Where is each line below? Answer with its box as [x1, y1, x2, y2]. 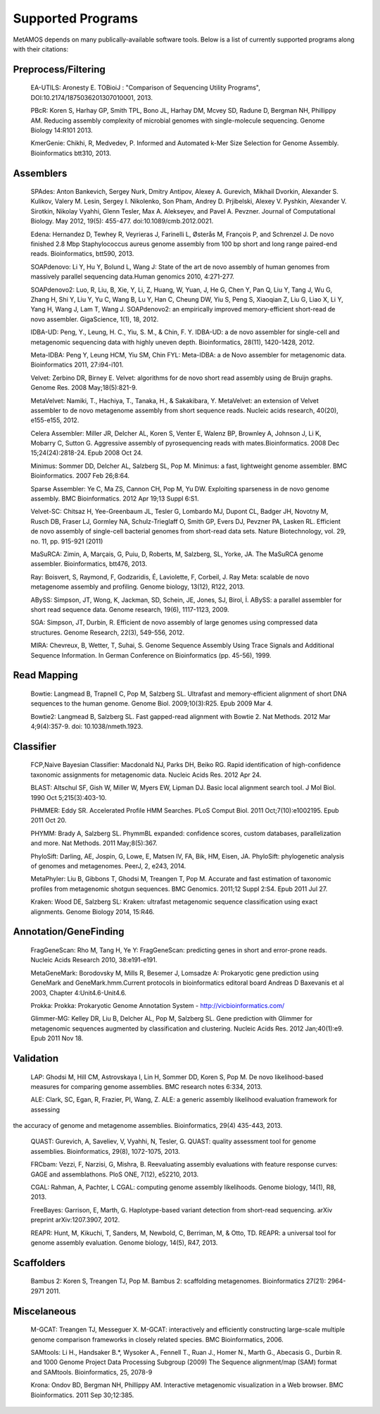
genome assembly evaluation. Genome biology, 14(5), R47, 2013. [30, 1238, 218, 1247]
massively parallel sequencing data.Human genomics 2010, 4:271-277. [30, 272, 235, 281]
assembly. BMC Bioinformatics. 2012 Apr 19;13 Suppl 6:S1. [30, 494, 200, 503]
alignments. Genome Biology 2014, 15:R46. [30, 907, 155, 916]
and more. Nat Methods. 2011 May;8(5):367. [30, 839, 158, 847]
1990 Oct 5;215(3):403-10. [30, 793, 107, 801]
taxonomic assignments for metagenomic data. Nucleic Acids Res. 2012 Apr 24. [30, 770, 262, 779]
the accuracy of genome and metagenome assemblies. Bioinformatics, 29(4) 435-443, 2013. [13, 1121, 283, 1130]
